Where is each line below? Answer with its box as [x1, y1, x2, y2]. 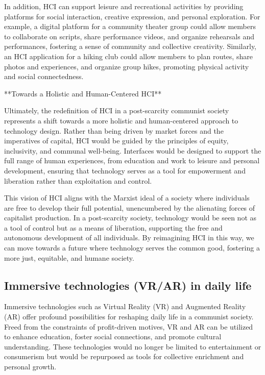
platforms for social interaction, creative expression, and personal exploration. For [4, 11, 260, 21]
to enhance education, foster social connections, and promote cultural [4, 331, 222, 342]
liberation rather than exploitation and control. [4, 175, 152, 186]
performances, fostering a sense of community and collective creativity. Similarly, [4, 41, 257, 52]
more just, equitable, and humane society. [4, 252, 134, 263]
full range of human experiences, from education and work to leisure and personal [4, 155, 260, 166]
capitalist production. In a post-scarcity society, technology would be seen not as [4, 212, 257, 223]
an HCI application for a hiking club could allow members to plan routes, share [4, 51, 253, 61]
